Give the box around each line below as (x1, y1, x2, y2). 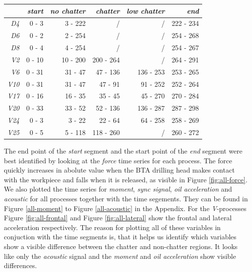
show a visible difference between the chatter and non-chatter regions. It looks (4, 241, 238, 251)
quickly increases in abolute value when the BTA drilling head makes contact (4, 165, 235, 175)
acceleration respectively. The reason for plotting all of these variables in (4, 222, 221, 232)
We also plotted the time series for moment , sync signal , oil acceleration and (4, 184, 232, 194)
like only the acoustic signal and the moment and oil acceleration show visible (4, 251, 236, 261)
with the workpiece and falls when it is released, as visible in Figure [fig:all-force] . (4, 174, 248, 184)
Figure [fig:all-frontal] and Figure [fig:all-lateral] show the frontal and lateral (4, 213, 232, 223)
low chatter (126, 5, 165, 16)
